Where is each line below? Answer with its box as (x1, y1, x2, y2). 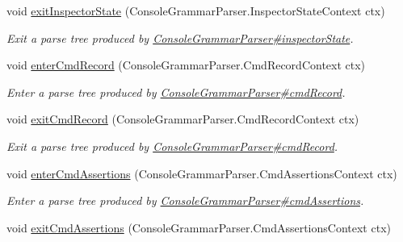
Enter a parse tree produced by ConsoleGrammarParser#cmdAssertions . (6, 192, 364, 209)
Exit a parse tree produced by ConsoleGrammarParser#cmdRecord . (6, 137, 338, 154)
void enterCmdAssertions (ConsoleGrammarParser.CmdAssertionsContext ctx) (6, 165, 397, 181)
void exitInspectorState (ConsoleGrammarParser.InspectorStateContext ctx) (6, 2, 385, 19)
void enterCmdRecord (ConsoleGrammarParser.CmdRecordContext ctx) (6, 56, 366, 73)
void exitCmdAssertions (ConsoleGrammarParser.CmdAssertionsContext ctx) (6, 219, 391, 236)
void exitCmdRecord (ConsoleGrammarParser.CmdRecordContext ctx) (6, 111, 359, 127)
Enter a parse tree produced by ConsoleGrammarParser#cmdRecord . (6, 83, 346, 100)
